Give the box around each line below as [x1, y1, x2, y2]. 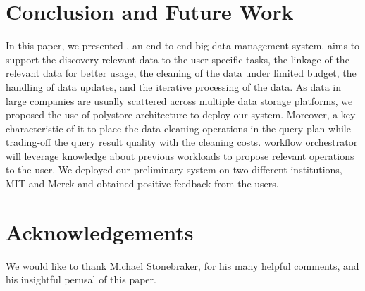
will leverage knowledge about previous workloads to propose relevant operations [6, 148, 354, 163]
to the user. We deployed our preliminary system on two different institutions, [6, 162, 342, 177]
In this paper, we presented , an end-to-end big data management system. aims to [6, 38, 360, 53]
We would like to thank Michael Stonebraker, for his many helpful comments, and [6, 258, 359, 273]
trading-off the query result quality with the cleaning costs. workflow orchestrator [6, 135, 358, 149]
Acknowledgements [6, 217, 194, 246]
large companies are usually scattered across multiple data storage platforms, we [6, 93, 353, 108]
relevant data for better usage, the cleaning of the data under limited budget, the [6, 66, 357, 80]
